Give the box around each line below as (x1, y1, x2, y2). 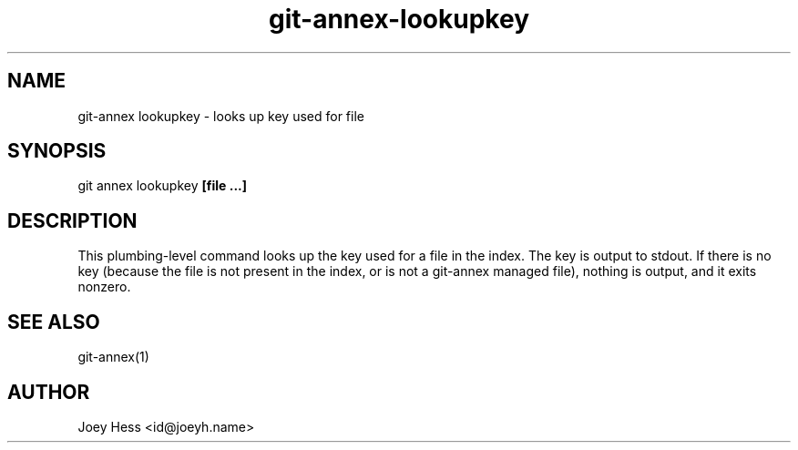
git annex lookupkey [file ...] (77, 178, 248, 194)
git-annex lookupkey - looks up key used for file (77, 107, 364, 124)
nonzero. (77, 279, 131, 295)
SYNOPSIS (7, 139, 107, 163)
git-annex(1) (77, 349, 149, 365)
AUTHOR (7, 380, 90, 404)
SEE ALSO (7, 310, 100, 333)
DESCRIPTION (7, 209, 138, 232)
